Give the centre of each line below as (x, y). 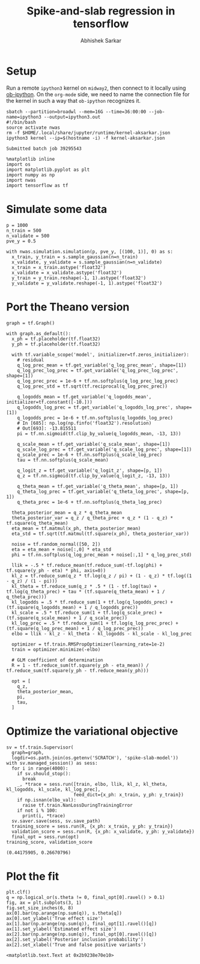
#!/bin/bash (21, 122)
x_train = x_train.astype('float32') (59, 267)
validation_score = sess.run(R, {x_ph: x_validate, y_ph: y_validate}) (103, 832)
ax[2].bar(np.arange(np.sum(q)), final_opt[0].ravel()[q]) (82, 935)
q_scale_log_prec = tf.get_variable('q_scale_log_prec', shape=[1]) (105, 450)
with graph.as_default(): (38, 333)
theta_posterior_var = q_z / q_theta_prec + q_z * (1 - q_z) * (92, 518)
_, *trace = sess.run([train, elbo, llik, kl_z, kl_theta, (92, 784)
